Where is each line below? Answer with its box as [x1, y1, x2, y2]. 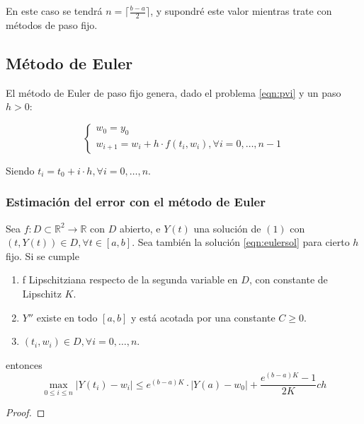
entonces [6, 357, 42, 372]
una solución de [193, 220, 261, 235]
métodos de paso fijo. [6, 17, 98, 32]
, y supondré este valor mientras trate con [150, 4, 332, 18]
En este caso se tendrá [6, 4, 103, 18]
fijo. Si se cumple [6, 248, 79, 263]
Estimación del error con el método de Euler [6, 193, 266, 211]
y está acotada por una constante [131, 310, 275, 324]
